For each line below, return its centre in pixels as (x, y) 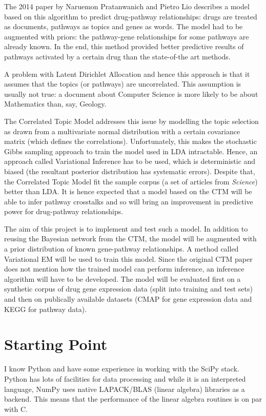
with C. (16, 409)
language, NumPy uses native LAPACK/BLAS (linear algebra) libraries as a (125, 389)
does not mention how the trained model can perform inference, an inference (124, 269)
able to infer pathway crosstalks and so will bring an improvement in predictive (129, 201)
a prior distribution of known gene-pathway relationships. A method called (121, 249)
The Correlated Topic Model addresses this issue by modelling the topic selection (131, 121)
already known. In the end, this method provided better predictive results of (124, 46)
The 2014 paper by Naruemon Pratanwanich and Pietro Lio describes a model (127, 6)
